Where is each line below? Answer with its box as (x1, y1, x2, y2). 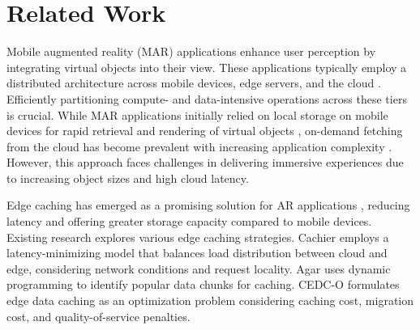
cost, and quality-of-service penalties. (6, 307, 191, 324)
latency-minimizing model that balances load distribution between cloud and (6, 244, 388, 261)
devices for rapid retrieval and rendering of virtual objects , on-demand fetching (6, 122, 403, 139)
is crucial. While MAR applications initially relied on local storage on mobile (6, 106, 388, 123)
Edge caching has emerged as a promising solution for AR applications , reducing (6, 197, 410, 214)
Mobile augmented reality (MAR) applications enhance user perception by (6, 43, 376, 60)
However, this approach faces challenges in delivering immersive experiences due (6, 154, 404, 171)
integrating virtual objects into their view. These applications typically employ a (6, 58, 407, 75)
